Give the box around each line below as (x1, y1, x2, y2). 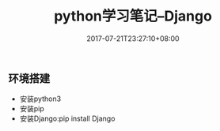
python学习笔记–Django (54, 7, 212, 25)
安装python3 (19, 94, 62, 103)
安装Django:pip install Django (19, 114, 116, 123)
